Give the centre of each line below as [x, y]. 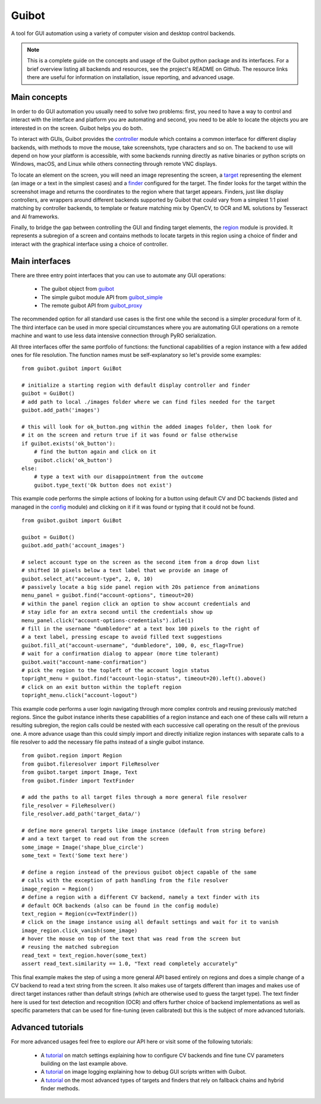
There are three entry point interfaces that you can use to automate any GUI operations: [118, 275]
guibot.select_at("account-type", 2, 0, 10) [88, 579]
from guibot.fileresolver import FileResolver [91, 764]
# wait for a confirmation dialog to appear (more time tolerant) [120, 654]
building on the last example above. [84, 1063]
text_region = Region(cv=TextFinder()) [80, 914]
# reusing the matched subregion [70, 947]
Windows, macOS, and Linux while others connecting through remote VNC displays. [114, 164]
